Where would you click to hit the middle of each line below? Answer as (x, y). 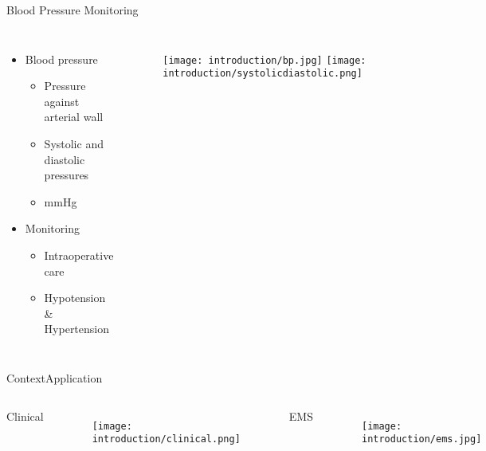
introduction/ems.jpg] (421, 439)
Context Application (55, 377)
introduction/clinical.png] (166, 439)
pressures (67, 175)
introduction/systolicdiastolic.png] (263, 74)
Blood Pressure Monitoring (73, 10)
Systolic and (74, 143)
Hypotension (75, 298)
